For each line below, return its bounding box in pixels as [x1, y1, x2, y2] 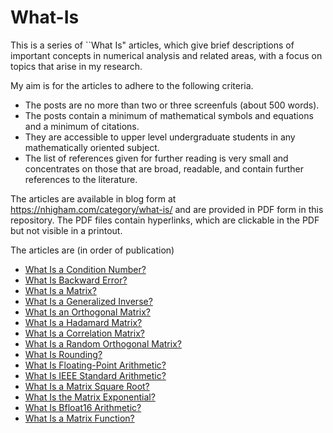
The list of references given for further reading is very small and [24, 152, 289, 164]
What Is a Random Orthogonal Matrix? [24, 337, 182, 350]
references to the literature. [24, 173, 138, 185]
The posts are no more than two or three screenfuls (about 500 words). [24, 99, 320, 111]
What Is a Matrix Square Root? [24, 380, 150, 392]
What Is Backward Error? [24, 274, 128, 286]
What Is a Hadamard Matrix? [24, 316, 143, 328]
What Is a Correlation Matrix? [24, 327, 145, 339]
